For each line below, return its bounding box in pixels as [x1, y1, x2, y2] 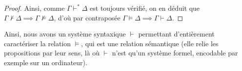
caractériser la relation [4, 38, 71, 48]
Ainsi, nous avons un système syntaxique [4, 29, 126, 39]
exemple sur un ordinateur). [4, 57, 87, 67]
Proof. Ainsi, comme [4, 3, 65, 13]
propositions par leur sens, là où [4, 48, 100, 58]
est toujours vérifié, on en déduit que [90, 3, 200, 13]
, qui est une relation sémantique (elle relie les [81, 38, 219, 48]
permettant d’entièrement [138, 29, 215, 39]
